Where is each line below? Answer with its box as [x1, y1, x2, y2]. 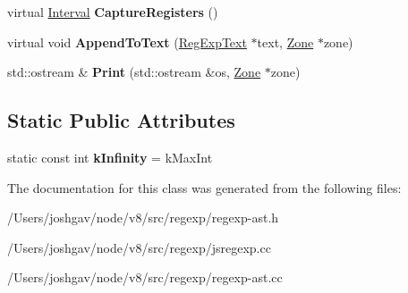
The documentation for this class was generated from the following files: [7, 178, 402, 197]
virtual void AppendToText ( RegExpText [7, 32, 247, 51]
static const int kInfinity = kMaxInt [7, 147, 213, 166]
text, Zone [257, 32, 314, 51]
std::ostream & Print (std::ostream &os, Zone [7, 63, 261, 81]
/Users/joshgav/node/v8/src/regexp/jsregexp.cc [7, 238, 271, 256]
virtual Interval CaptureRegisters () [7, 3, 218, 21]
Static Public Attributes [7, 106, 235, 134]
